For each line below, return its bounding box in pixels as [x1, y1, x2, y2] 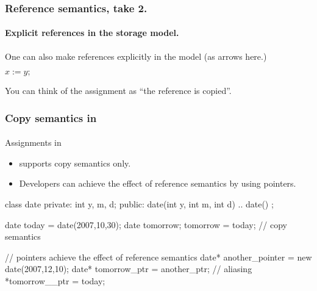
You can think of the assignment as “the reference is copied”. [5, 84, 232, 97]
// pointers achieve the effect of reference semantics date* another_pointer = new [5, 250, 312, 263]
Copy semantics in [5, 110, 97, 125]
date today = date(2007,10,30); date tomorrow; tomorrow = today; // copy [5, 218, 287, 231]
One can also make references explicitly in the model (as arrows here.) [5, 49, 267, 62]
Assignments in [5, 136, 62, 149]
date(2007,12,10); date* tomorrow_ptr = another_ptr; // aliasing [5, 262, 252, 275]
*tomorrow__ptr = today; [5, 275, 105, 287]
